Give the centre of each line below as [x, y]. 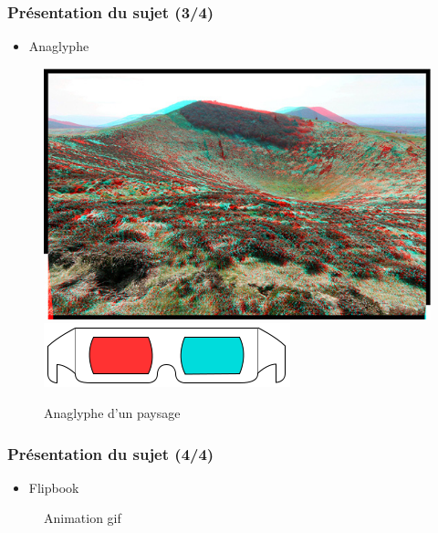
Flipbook [54, 487]
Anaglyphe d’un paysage [112, 413]
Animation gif [83, 518]
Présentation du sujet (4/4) [111, 453]
